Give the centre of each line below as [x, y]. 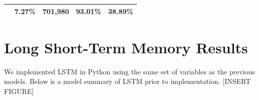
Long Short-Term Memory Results [126, 47]
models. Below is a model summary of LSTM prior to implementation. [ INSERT [127, 81]
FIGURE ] [19, 91]
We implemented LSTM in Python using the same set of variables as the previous [130, 71]
